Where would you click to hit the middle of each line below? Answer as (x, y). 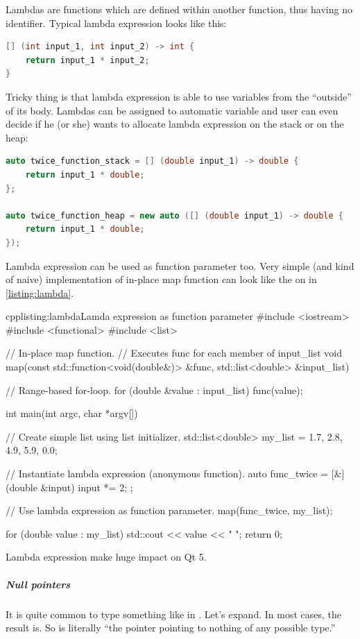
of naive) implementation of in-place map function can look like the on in (161, 279)
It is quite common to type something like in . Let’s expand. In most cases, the (173, 614)
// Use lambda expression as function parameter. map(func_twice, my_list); (169, 510)
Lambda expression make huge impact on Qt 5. (106, 557)
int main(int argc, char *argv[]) (72, 413)
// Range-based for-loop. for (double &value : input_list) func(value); (154, 390)
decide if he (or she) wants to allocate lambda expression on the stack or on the (175, 124)
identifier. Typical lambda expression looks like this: (116, 23)
